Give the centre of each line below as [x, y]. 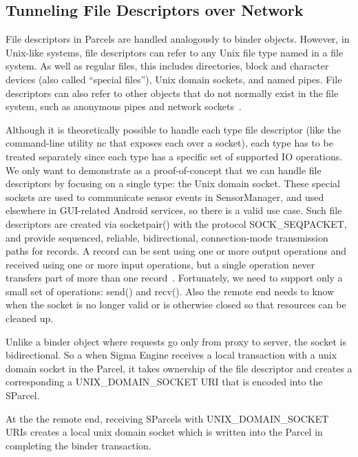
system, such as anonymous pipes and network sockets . [124, 106]
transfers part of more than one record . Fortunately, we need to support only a [174, 278]
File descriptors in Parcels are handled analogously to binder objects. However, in [178, 39]
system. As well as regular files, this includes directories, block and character [167, 66]
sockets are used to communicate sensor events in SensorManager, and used [165, 196]
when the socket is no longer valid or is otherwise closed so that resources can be [176, 305]
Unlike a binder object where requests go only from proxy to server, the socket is [176, 341]
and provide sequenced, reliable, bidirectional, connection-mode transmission [167, 237]
